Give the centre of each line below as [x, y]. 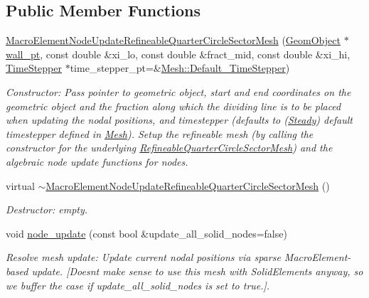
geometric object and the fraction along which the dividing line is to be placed [173, 106]
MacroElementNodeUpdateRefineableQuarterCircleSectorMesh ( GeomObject [173, 40]
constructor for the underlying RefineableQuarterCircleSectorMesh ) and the [169, 148]
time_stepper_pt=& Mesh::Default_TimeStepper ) [180, 68]
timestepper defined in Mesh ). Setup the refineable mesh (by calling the [160, 133]
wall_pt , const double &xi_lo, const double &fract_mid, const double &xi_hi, [178, 54]
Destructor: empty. [47, 209]
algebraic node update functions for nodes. [97, 161]
